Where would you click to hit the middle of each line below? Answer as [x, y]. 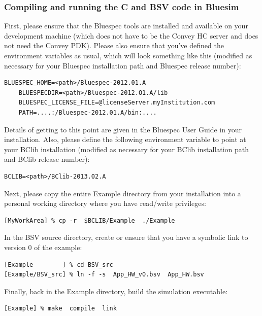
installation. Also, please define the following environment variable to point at [125, 139]
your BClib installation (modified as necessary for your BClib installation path [127, 149]
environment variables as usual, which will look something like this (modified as [128, 55]
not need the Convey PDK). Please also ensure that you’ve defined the [114, 45]
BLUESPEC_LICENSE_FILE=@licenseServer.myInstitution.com [117, 103]
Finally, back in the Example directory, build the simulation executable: [116, 291]
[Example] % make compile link [60, 309]
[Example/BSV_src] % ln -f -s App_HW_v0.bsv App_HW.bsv [104, 275]
